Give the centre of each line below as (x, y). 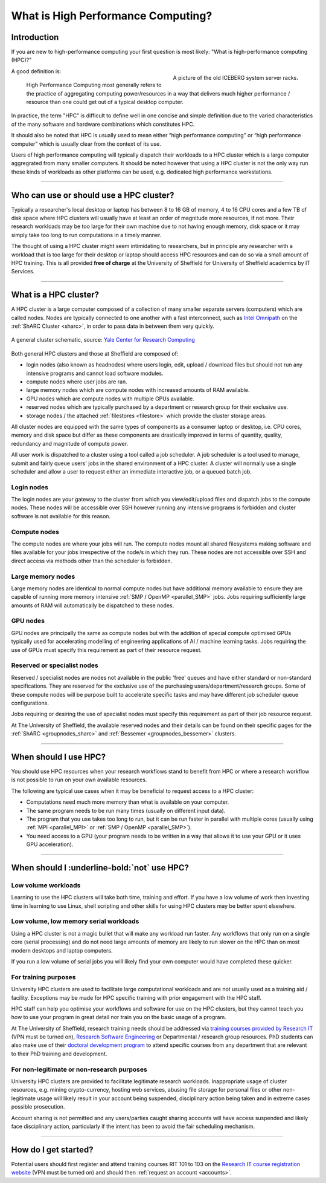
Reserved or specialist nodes (55, 665)
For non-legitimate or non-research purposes (79, 1069)
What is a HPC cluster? (55, 295)
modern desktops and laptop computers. (62, 950)
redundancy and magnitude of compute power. (70, 443)
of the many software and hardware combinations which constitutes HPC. (103, 124)
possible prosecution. (38, 1107)
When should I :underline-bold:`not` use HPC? (100, 868)
